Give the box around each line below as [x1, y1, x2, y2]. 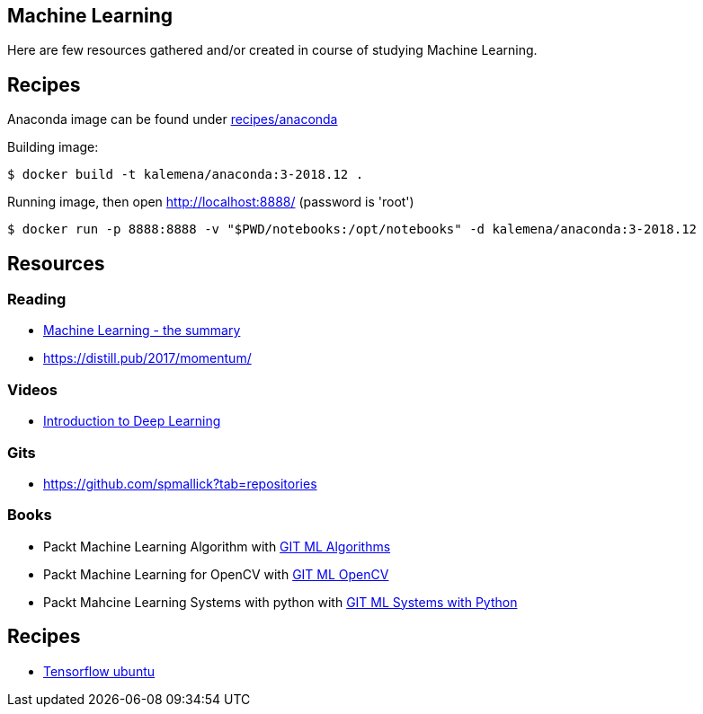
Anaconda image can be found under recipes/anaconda [7, 111, 338, 128]
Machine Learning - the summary [43, 322, 241, 339]
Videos [7, 380, 58, 399]
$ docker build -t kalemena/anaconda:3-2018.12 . [7, 167, 364, 182]
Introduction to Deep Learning [43, 413, 221, 429]
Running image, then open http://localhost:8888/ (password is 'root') [7, 194, 414, 210]
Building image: [7, 139, 99, 155]
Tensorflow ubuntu [43, 663, 156, 679]
